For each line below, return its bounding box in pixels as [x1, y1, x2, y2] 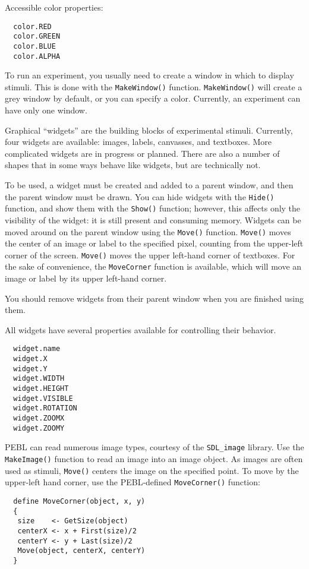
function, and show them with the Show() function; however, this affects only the [5, 202, 301, 214]
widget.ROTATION [13, 404, 77, 413]
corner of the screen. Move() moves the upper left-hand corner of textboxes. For [5, 248, 295, 261]
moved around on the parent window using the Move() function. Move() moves [5, 225, 291, 238]
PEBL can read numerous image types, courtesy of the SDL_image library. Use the [5, 441, 304, 453]
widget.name [13, 344, 61, 353]
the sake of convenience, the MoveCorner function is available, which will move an [5, 260, 302, 273]
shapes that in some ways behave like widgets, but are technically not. [5, 159, 261, 171]
